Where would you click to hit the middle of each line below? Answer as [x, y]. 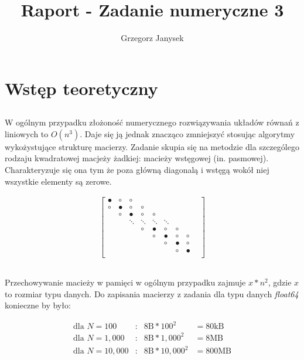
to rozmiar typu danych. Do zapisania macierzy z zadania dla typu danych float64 [152, 293]
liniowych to [27, 133]
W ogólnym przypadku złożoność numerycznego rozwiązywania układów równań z [152, 122]
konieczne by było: [38, 305]
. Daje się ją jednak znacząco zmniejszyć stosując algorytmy [187, 133]
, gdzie [280, 282]
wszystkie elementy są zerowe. [58, 181]
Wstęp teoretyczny [81, 88]
